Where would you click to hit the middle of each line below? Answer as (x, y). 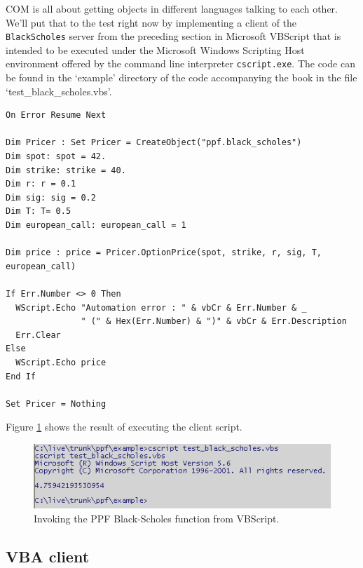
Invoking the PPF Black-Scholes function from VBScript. (157, 518)
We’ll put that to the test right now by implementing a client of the (151, 22)
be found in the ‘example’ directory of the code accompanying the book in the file (181, 77)
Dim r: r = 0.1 (41, 184)
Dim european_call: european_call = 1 (96, 225)
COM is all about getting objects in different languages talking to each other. (172, 8)
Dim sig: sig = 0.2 (51, 197)
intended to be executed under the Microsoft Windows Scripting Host (155, 49)
